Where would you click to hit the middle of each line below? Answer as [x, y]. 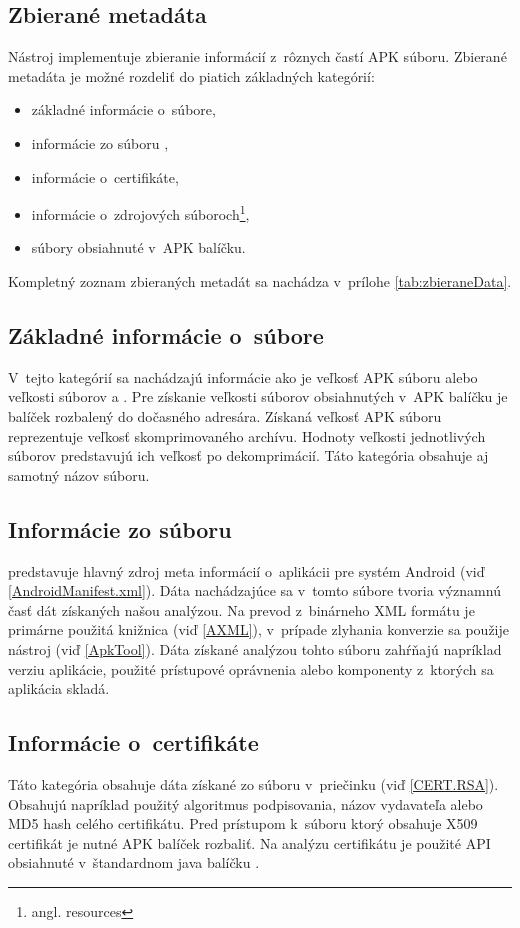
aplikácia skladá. [59, 688]
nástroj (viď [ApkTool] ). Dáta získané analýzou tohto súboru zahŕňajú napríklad [255, 648]
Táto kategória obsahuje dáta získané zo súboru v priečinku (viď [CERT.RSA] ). [253, 783]
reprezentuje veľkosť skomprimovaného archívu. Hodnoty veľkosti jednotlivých [247, 435]
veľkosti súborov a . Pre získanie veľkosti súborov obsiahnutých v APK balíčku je [258, 396]
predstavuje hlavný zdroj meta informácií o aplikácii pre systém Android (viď [246, 570]
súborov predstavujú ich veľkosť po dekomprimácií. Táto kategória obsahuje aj [248, 455]
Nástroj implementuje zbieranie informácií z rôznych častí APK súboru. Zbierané [257, 56]
